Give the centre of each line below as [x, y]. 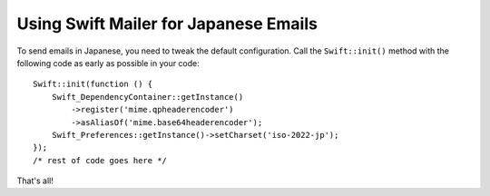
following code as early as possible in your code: [108, 63]
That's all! [35, 181]
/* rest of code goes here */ [100, 160]
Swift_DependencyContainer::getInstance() [147, 97]
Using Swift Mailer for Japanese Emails [167, 24]
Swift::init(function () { [93, 84]
